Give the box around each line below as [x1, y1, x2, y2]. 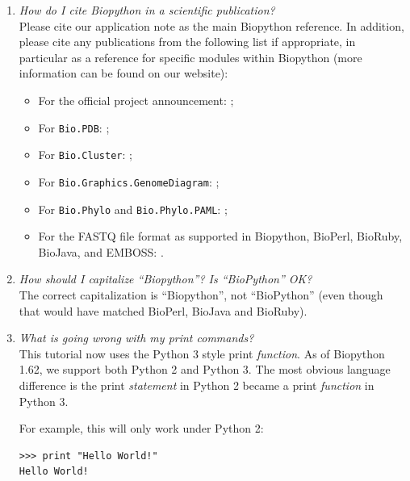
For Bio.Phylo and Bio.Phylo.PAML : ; [38, 200, 228, 217]
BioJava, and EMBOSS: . [38, 243, 164, 260]
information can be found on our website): [19, 65, 228, 82]
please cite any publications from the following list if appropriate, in [19, 33, 356, 50]
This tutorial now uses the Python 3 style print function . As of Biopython [19, 345, 385, 362]
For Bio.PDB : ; [38, 119, 110, 136]
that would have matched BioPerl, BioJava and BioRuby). [19, 302, 307, 319]
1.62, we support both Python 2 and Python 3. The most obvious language [19, 361, 391, 378]
